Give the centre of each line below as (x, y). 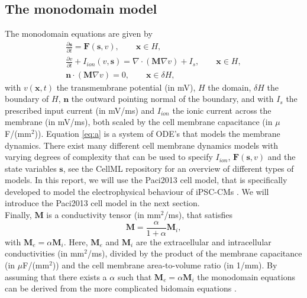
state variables (31, 168)
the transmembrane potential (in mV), (126, 87)
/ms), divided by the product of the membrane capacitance (195, 253)
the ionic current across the (222, 110)
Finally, (18, 215)
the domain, (230, 87)
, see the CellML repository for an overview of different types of (178, 168)
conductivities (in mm (45, 253)
